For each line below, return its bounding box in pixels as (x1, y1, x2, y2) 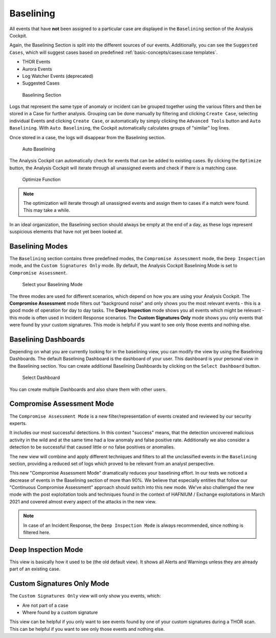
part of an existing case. (9, 566, 61, 572)
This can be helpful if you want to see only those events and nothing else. (9, 626, 165, 632)
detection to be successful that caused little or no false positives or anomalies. (9, 444, 175, 450)
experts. (9, 420, 27, 426)
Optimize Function (22, 177, 61, 183)
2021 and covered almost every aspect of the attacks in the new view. (9, 498, 157, 504)
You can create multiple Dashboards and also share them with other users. (9, 386, 167, 392)
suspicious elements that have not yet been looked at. (9, 228, 123, 235)
